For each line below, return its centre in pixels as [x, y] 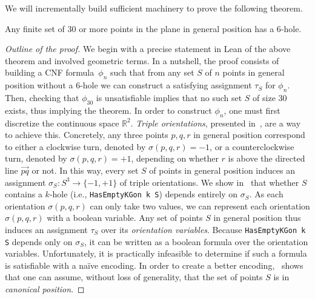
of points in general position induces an [222, 170]
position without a [39, 85]
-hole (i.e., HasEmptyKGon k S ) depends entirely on [144, 194]
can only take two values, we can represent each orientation [200, 205]
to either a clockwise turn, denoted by [75, 146]
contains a [24, 194]
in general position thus [257, 218]
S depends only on [39, 241]
